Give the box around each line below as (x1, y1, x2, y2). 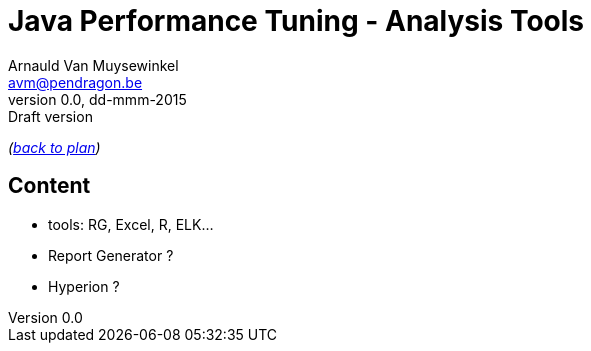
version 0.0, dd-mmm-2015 (8, 90, 187, 108)
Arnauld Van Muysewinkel (8, 56, 179, 74)
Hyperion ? (48, 277, 120, 295)
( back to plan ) (8, 138, 101, 156)
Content (8, 173, 91, 199)
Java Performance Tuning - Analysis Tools (8, 4, 585, 38)
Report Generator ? (48, 246, 174, 264)
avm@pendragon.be (8, 73, 143, 91)
